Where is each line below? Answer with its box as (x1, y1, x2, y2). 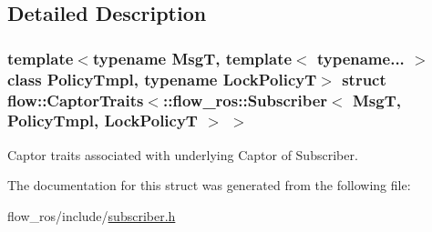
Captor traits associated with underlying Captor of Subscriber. (7, 145, 358, 164)
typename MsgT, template (92, 46, 293, 69)
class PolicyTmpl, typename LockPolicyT (7, 67, 317, 90)
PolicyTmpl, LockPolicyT (7, 109, 198, 132)
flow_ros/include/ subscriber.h (7, 206, 176, 225)
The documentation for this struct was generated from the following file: (7, 176, 411, 195)
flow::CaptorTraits (7, 88, 144, 111)
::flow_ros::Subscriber (163, 88, 328, 111)
